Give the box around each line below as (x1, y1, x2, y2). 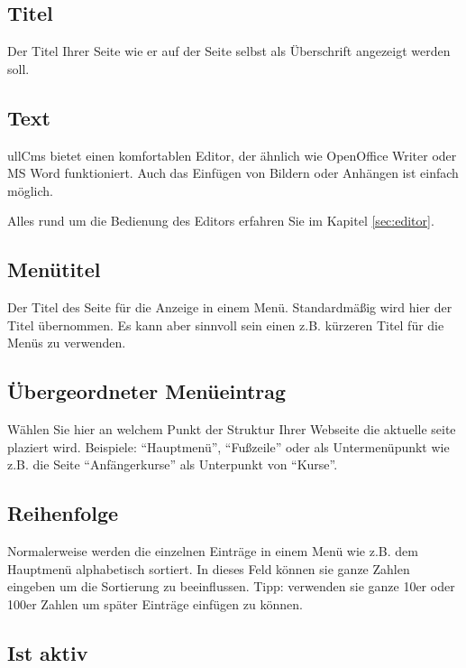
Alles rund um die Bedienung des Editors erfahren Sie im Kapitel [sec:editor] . (7, 211, 434, 230)
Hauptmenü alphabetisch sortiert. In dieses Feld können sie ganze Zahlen (7, 559, 410, 578)
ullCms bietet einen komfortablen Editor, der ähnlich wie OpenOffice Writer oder (7, 145, 457, 164)
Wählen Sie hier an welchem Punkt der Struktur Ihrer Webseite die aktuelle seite (7, 420, 456, 439)
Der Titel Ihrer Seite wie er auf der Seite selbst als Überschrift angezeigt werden (7, 42, 451, 60)
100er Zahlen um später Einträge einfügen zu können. (7, 594, 303, 613)
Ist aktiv (7, 638, 88, 666)
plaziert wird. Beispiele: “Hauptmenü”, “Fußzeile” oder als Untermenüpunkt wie (7, 437, 450, 456)
